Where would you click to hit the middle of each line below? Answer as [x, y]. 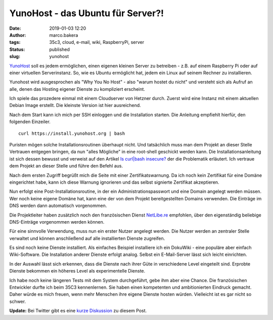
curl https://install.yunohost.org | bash [72, 133]
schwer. [18, 301]
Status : [17, 49]
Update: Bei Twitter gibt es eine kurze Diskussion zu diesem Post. [78, 311]
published [60, 49]
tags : [15, 42]
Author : [18, 35]
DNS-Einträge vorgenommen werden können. [57, 222]
